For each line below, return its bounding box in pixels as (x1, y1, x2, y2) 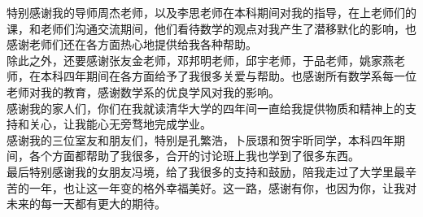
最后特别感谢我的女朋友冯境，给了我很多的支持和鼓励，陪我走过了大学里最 (7, 163, 405, 180)
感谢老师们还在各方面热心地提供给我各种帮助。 (7, 36, 257, 53)
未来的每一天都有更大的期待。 (7, 195, 166, 212)
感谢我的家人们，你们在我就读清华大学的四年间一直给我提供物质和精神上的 (7, 99, 405, 116)
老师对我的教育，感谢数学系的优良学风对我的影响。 (7, 83, 280, 100)
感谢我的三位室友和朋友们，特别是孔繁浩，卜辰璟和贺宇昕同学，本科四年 (7, 131, 394, 148)
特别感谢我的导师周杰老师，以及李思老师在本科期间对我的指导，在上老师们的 (7, 4, 416, 20)
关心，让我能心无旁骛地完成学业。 (28, 115, 211, 132)
